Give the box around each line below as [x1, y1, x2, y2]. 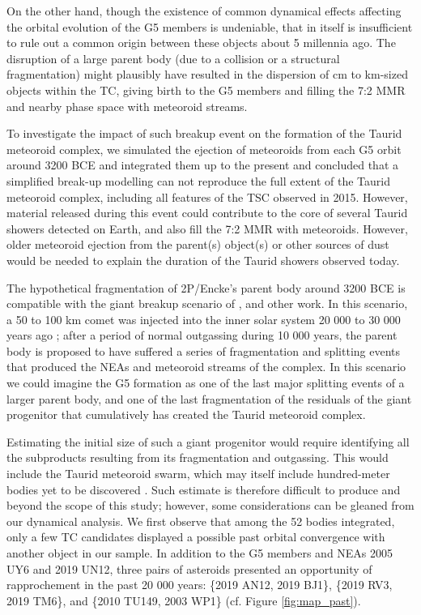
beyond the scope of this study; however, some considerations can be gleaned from [6, 497, 415, 514]
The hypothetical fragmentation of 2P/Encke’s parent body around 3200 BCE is [6, 279, 406, 296]
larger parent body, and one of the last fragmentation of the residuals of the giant [6, 390, 412, 407]
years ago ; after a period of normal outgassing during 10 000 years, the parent [6, 327, 398, 344]
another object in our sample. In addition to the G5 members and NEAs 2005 [6, 545, 393, 561]
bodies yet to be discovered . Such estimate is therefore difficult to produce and [6, 480, 401, 498]
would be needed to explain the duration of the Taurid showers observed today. [6, 251, 400, 268]
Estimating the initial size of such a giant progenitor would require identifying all [6, 433, 410, 450]
